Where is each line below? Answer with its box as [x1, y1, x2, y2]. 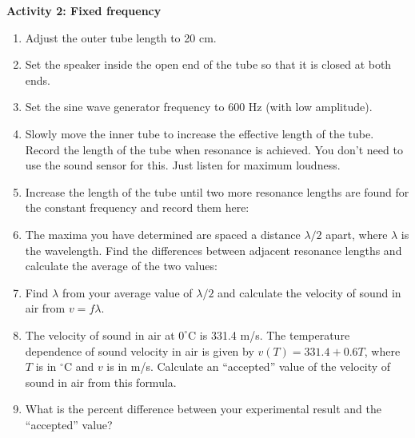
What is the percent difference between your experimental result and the [25, 400, 382, 417]
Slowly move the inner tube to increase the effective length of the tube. [25, 125, 374, 141]
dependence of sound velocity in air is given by [25, 342, 254, 359]
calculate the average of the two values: [25, 257, 217, 274]
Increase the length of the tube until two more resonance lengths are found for [25, 183, 409, 200]
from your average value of [62, 284, 193, 301]
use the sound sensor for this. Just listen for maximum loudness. [25, 157, 341, 173]
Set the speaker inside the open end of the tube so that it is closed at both [25, 56, 392, 73]
